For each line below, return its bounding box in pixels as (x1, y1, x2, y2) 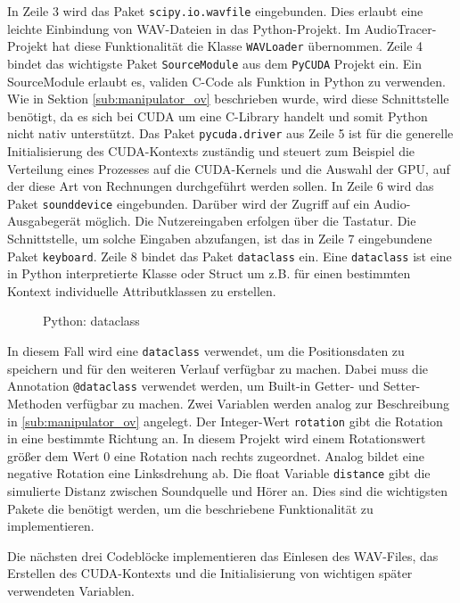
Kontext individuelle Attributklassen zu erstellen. (7, 281, 276, 300)
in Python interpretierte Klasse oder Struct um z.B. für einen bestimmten (7, 264, 411, 283)
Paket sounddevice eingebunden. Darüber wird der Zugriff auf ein (7, 194, 370, 212)
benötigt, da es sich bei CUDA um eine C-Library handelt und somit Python (7, 106, 428, 125)
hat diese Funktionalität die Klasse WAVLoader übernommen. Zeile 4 (52, 37, 423, 55)
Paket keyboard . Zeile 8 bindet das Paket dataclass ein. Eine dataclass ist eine (7, 246, 452, 265)
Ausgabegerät (7, 211, 81, 230)
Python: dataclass (43, 311, 140, 330)
